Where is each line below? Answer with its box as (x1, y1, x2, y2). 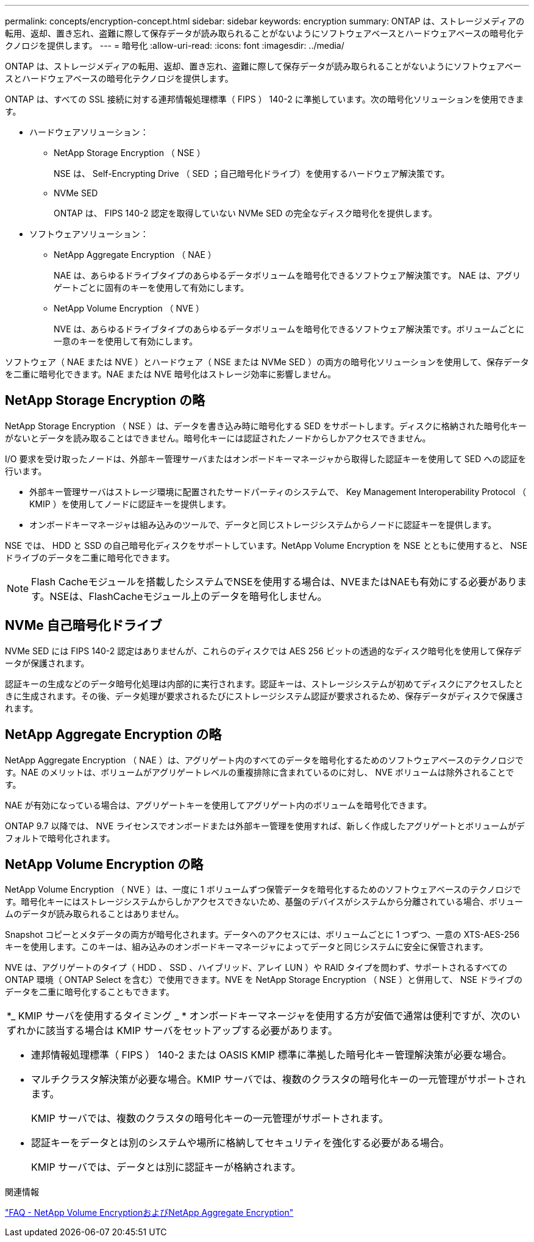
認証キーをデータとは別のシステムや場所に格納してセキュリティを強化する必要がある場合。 (31, 1137, 450, 1149)
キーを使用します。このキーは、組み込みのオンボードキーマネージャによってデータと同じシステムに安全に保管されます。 (5, 941, 488, 952)
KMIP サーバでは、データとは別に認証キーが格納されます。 (31, 1161, 301, 1174)
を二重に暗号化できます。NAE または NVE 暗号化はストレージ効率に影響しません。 (5, 369, 336, 379)
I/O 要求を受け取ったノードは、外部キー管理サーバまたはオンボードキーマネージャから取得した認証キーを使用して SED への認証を (5, 453, 527, 464)
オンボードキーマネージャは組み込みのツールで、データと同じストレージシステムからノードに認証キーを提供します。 (29, 519, 497, 530)
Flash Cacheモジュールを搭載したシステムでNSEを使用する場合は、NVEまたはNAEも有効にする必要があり (31, 575, 518, 588)
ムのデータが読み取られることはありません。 (5, 908, 184, 919)
